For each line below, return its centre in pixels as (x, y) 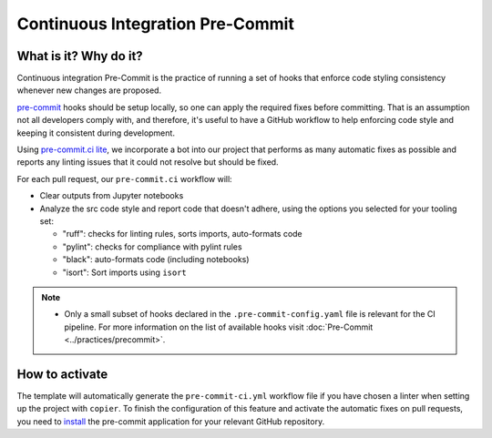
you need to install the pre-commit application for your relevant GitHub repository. (171, 421)
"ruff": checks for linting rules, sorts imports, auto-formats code (182, 234)
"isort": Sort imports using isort (124, 272)
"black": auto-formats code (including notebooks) (156, 260)
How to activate (62, 374)
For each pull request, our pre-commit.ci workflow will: (124, 178)
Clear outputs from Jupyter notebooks (112, 196)
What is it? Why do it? (80, 56)
